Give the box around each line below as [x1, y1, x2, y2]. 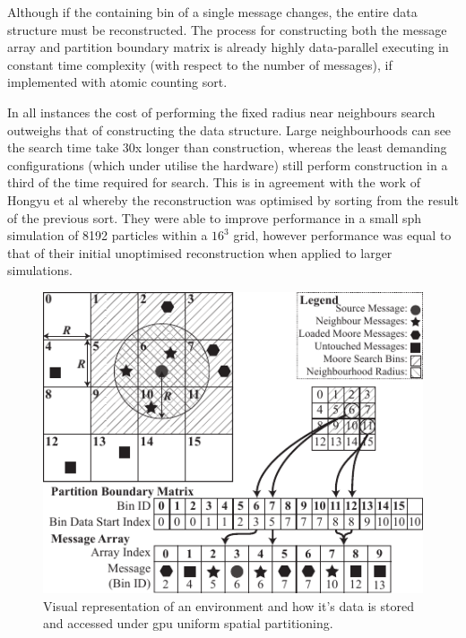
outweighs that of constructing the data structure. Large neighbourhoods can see [7, 120, 452, 139]
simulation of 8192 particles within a [7, 226, 208, 245]
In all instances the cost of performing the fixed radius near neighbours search [7, 102, 436, 121]
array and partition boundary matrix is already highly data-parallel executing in [7, 38, 449, 56]
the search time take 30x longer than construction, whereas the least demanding [7, 138, 447, 157]
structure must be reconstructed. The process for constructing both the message [7, 20, 447, 39]
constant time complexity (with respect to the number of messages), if [7, 55, 393, 73]
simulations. [7, 261, 73, 280]
